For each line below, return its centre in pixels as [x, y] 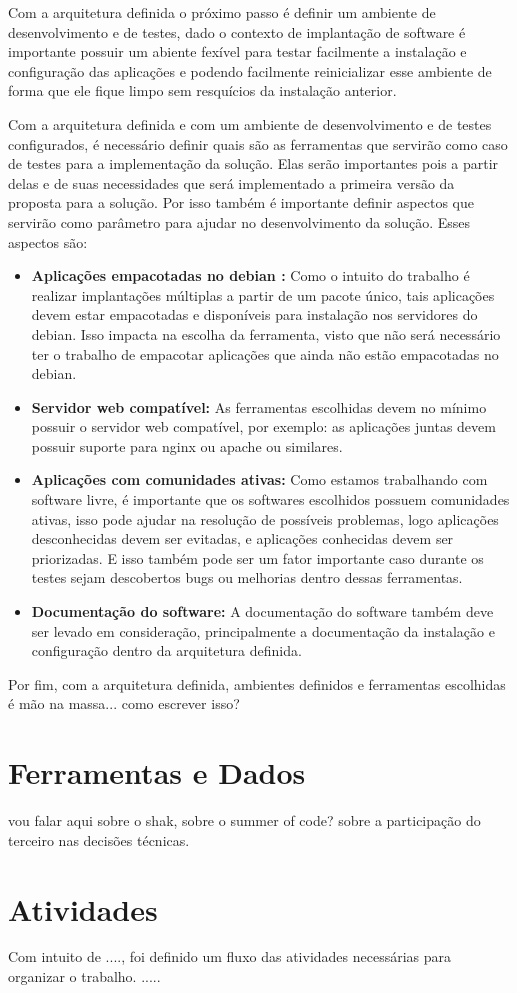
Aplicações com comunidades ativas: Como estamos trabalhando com [259, 479]
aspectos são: [48, 241]
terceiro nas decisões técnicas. [99, 839]
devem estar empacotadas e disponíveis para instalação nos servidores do [254, 314]
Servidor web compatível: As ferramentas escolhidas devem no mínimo [259, 406]
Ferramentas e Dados [157, 772]
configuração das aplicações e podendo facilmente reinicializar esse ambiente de [250, 70]
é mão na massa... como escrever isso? [124, 703]
